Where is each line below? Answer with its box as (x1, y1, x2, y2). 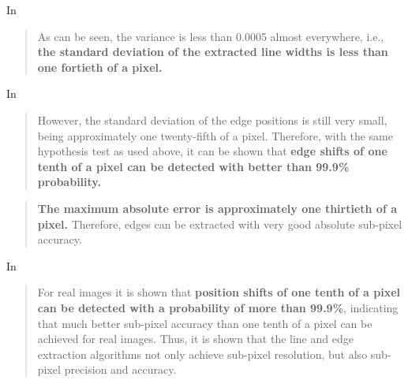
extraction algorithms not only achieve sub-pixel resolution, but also (37, 345, 368, 362)
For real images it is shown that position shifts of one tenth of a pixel (37, 284, 401, 300)
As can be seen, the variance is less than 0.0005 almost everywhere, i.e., (37, 28, 384, 44)
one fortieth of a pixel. (37, 58, 163, 75)
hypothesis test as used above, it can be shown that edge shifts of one (37, 143, 387, 159)
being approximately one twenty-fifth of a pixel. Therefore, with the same (37, 127, 393, 144)
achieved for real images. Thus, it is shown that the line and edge (37, 330, 354, 347)
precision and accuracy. (64, 361, 177, 378)
